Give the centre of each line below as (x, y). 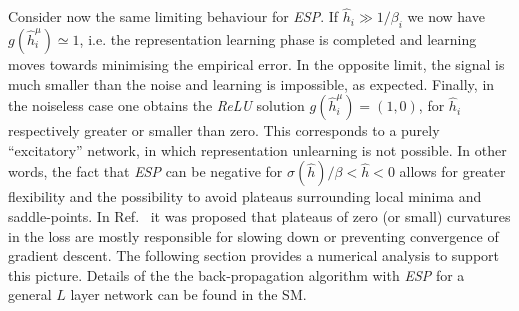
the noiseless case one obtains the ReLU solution (156, 105)
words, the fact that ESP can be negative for (145, 171)
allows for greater (452, 171)
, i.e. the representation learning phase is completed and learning (278, 39)
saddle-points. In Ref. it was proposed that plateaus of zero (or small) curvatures (259, 215)
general (30, 294)
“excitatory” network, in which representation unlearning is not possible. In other (257, 149)
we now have (446, 16)
